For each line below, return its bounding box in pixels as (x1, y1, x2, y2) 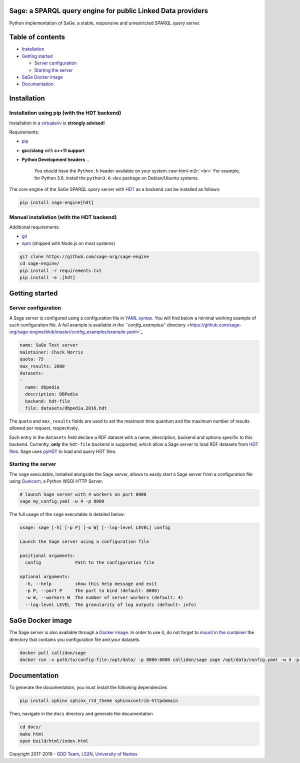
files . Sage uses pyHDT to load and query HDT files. (9, 448, 117, 454)
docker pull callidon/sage (19, 650, 86, 655)
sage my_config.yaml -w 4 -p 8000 (19, 498, 104, 504)
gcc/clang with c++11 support (21, 147, 85, 153)
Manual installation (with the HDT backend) (9, 213, 117, 220)
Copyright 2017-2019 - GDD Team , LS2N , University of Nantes (9, 751, 137, 757)
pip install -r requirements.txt (19, 267, 102, 273)
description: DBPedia (25, 391, 78, 397)
